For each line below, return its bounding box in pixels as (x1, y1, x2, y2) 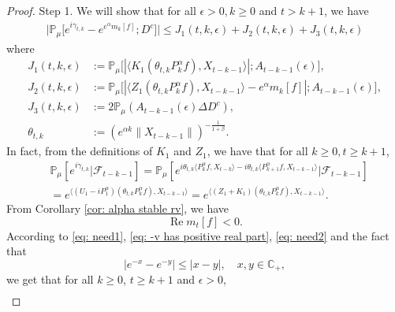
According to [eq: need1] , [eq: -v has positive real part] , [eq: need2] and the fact (6, 227, 389, 243)
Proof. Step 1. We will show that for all (6, 2, 196, 18)
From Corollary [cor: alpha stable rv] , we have (6, 200, 229, 217)
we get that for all (6, 271, 94, 288)
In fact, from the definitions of (6, 143, 153, 159)
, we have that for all (207, 143, 308, 159)
